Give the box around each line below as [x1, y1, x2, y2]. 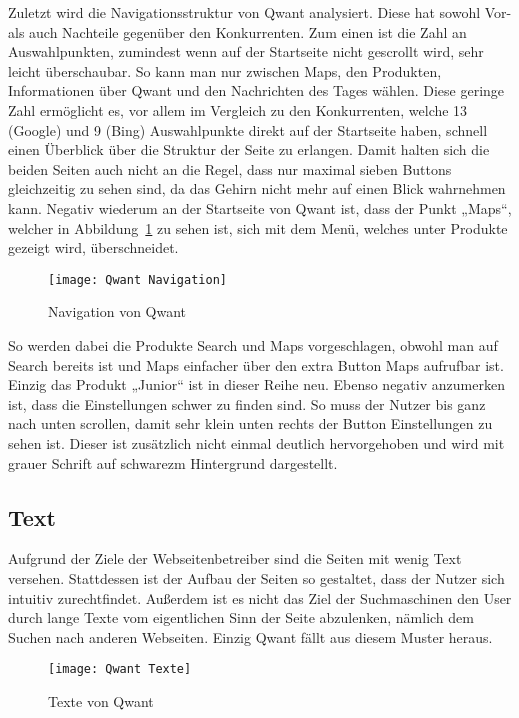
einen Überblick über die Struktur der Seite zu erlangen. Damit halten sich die [8, 139, 490, 160]
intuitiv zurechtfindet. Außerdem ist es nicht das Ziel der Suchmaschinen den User [8, 587, 512, 608]
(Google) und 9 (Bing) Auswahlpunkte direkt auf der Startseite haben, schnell [8, 119, 488, 140]
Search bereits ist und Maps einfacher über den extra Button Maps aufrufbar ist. [8, 354, 504, 375]
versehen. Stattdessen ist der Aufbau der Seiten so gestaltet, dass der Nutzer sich [8, 567, 505, 588]
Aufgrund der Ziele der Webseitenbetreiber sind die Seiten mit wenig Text [8, 548, 462, 569]
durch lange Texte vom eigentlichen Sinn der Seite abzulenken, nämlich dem [8, 607, 474, 628]
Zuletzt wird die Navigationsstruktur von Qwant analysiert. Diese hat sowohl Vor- [8, 2, 512, 22]
